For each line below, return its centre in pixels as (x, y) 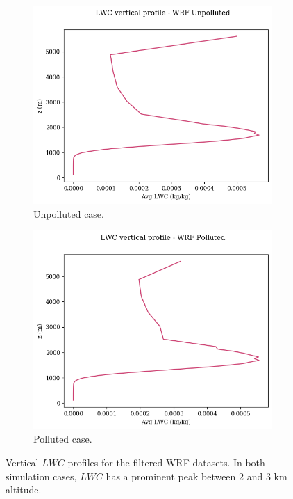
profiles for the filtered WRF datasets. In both (166, 462)
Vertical (22, 462)
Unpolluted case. (69, 213)
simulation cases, (41, 476)
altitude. (24, 490)
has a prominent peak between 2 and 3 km (196, 476)
